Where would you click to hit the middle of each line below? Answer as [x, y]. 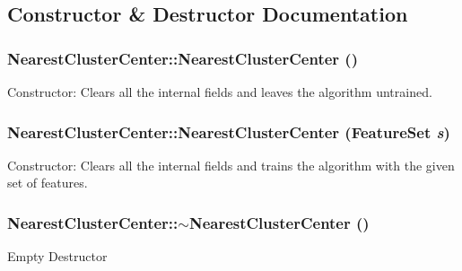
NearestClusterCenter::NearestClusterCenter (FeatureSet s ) [229, 131]
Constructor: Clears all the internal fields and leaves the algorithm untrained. [220, 92]
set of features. [48, 183]
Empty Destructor [57, 256]
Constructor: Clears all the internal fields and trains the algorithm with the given [231, 165]
